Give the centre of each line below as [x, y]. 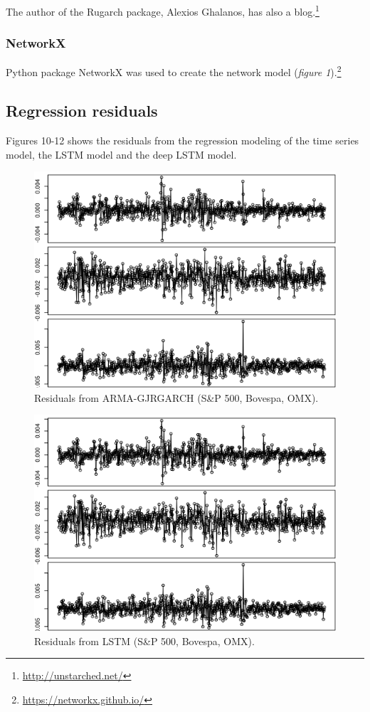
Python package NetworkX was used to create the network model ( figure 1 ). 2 [174, 71]
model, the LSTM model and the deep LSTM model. [121, 154]
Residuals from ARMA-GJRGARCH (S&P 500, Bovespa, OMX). [176, 397]
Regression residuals [82, 111]
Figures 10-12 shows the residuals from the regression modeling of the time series [183, 140]
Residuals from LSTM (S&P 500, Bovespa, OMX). [144, 641]
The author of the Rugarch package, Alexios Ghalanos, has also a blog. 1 [163, 10]
